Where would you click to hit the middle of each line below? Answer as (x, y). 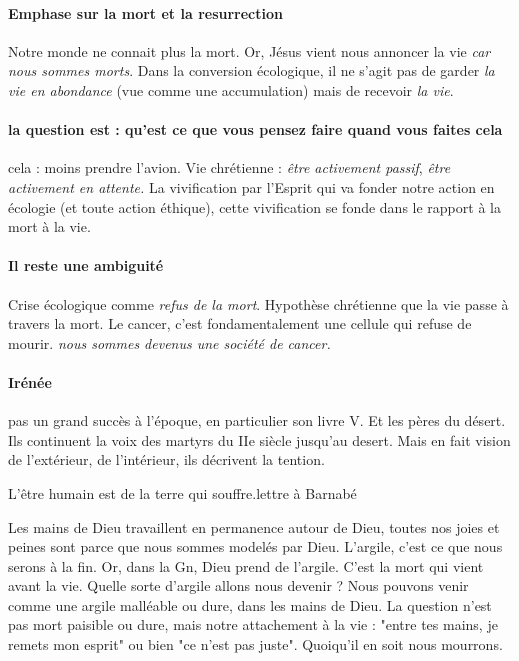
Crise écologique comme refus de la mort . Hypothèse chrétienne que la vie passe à (258, 303)
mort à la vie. (49, 226)
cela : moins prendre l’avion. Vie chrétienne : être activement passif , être (229, 167)
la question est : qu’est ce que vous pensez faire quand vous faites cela (255, 129)
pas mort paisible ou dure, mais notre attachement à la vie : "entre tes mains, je (253, 624)
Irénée (30, 381)
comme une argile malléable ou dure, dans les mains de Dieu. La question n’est (250, 604)
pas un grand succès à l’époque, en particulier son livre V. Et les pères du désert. (257, 420)
